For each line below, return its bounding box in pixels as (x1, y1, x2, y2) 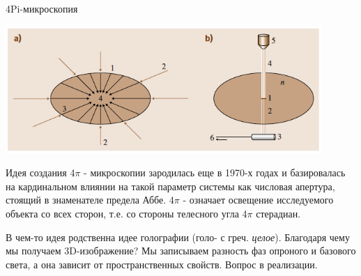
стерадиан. (256, 206, 301, 221)
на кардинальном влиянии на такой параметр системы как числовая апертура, (6, 178, 335, 193)
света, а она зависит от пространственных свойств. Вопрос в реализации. (6, 256, 318, 271)
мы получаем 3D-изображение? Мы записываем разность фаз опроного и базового (6, 243, 356, 258)
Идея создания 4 (6, 165, 75, 180)
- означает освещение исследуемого (183, 192, 334, 207)
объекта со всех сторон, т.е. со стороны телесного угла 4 (6, 206, 247, 221)
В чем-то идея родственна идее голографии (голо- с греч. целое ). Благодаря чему (6, 229, 350, 244)
